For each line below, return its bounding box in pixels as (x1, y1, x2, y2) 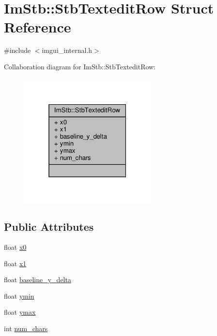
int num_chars (4, 323, 48, 333)
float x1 (4, 258, 27, 268)
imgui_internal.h (42, 45, 93, 55)
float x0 (4, 241, 27, 252)
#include (4, 45, 31, 55)
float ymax (4, 307, 36, 317)
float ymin (4, 290, 34, 301)
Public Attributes (4, 219, 94, 234)
